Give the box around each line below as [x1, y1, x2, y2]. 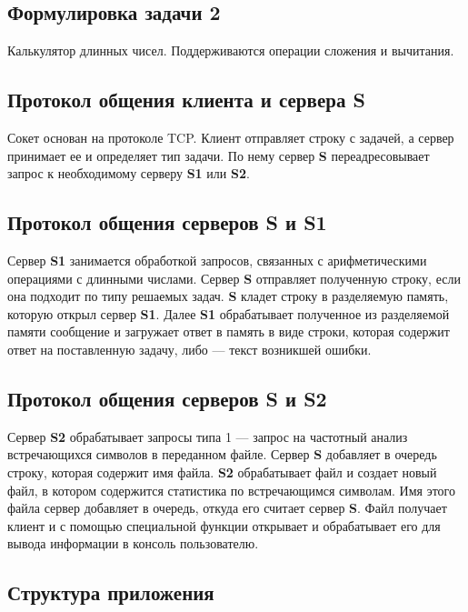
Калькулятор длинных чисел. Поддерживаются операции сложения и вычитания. [7, 41, 454, 60]
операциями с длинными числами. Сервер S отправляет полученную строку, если [7, 268, 461, 287]
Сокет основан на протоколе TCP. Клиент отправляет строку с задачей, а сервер [7, 128, 454, 146]
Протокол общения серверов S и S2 [7, 384, 327, 412]
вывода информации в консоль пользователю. [7, 534, 259, 553]
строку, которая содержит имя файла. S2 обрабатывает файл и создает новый [7, 462, 437, 481]
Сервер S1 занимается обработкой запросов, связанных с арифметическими [7, 250, 427, 269]
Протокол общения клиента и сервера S [7, 85, 365, 114]
